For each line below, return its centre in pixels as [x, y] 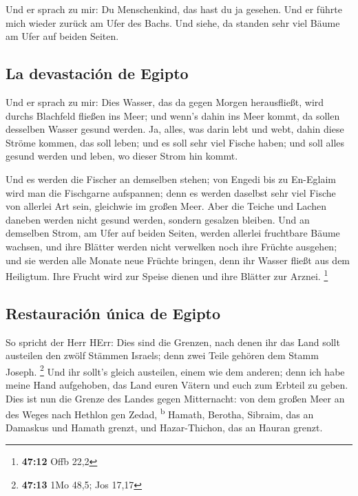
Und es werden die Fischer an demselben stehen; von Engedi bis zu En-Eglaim [171, 179]
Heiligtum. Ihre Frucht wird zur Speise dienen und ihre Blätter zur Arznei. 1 [167, 275]
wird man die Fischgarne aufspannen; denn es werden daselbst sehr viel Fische [171, 192]
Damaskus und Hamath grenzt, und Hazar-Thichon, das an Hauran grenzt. [164, 428]
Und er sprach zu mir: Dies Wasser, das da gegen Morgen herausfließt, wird [165, 101]
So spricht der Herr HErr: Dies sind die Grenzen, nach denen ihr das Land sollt [173, 342]
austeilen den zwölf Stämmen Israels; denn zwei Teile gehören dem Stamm [162, 355]
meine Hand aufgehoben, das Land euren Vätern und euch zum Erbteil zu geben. [177, 385]
